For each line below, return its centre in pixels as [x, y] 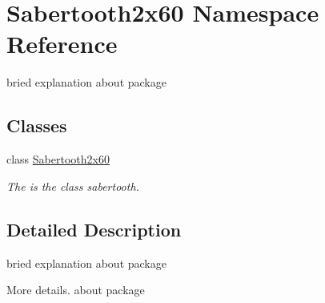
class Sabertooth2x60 [58, 159]
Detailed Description [94, 229]
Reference [62, 44]
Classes [37, 125]
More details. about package [76, 290]
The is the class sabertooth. [73, 186]
